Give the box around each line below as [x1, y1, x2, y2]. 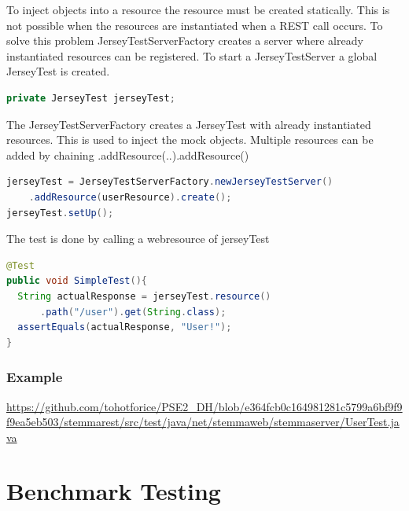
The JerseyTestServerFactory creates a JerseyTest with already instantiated [6, 116, 371, 132]
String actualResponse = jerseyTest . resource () [17, 290, 271, 302]
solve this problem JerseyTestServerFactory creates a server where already [6, 32, 363, 49]
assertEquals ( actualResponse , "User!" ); [17, 322, 232, 333]
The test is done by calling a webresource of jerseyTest [6, 230, 270, 247]
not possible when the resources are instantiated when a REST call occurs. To [6, 17, 383, 33]
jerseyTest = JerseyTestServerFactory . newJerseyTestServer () [6, 176, 333, 188]
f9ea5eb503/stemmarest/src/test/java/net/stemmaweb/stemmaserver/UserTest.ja [6, 414, 400, 430]
